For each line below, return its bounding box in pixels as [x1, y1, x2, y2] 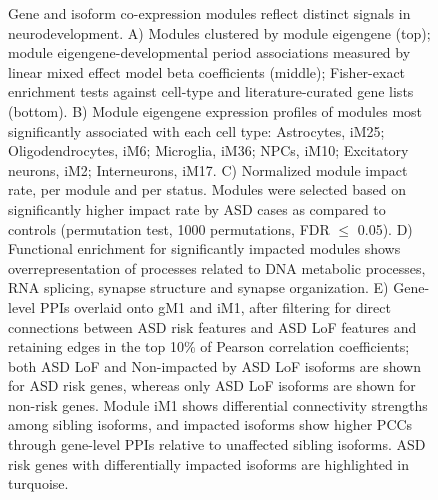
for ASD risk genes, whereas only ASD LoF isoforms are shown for [8, 375, 416, 396]
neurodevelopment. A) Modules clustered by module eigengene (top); [8, 22, 431, 43]
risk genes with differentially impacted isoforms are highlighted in [8, 453, 410, 474]
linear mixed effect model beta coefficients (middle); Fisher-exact [8, 61, 406, 82]
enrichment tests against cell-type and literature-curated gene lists [8, 81, 414, 102]
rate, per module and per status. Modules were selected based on [8, 179, 406, 200]
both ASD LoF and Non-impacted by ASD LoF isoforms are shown [8, 355, 421, 376]
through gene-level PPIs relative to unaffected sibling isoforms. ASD [8, 434, 426, 455]
